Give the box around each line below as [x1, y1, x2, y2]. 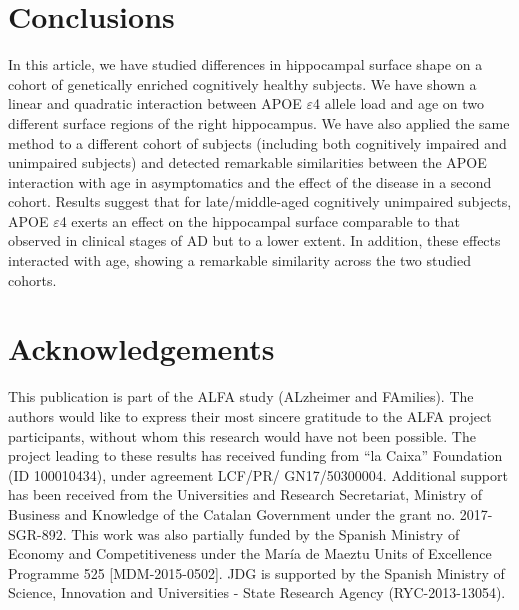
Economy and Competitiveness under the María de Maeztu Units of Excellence [8, 543, 492, 564]
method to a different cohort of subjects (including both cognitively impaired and [8, 132, 507, 153]
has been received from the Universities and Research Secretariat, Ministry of [8, 484, 483, 505]
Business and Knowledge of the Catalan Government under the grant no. [8, 503, 456, 524]
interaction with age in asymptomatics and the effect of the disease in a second [8, 171, 492, 192]
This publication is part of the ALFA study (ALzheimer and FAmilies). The [8, 386, 474, 407]
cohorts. [8, 269, 57, 290]
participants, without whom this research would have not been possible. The [8, 425, 476, 446]
